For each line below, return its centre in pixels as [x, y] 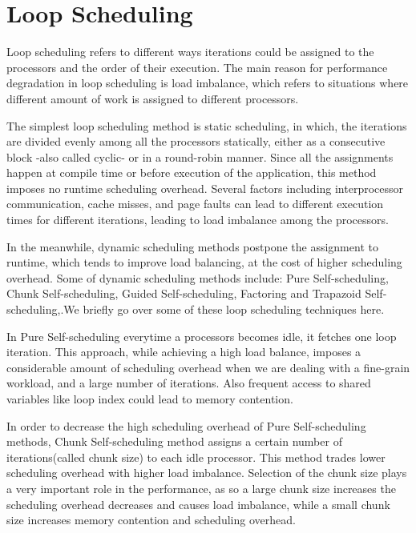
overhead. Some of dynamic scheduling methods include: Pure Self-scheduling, [198, 277]
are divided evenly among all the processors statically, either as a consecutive [196, 141]
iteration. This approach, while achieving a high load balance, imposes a [184, 352]
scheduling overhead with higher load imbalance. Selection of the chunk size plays [207, 473]
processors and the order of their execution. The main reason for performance [197, 67]
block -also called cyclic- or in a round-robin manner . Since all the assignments [200, 156]
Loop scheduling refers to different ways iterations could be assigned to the [190, 52]
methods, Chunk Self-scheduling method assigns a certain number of [174, 441]
